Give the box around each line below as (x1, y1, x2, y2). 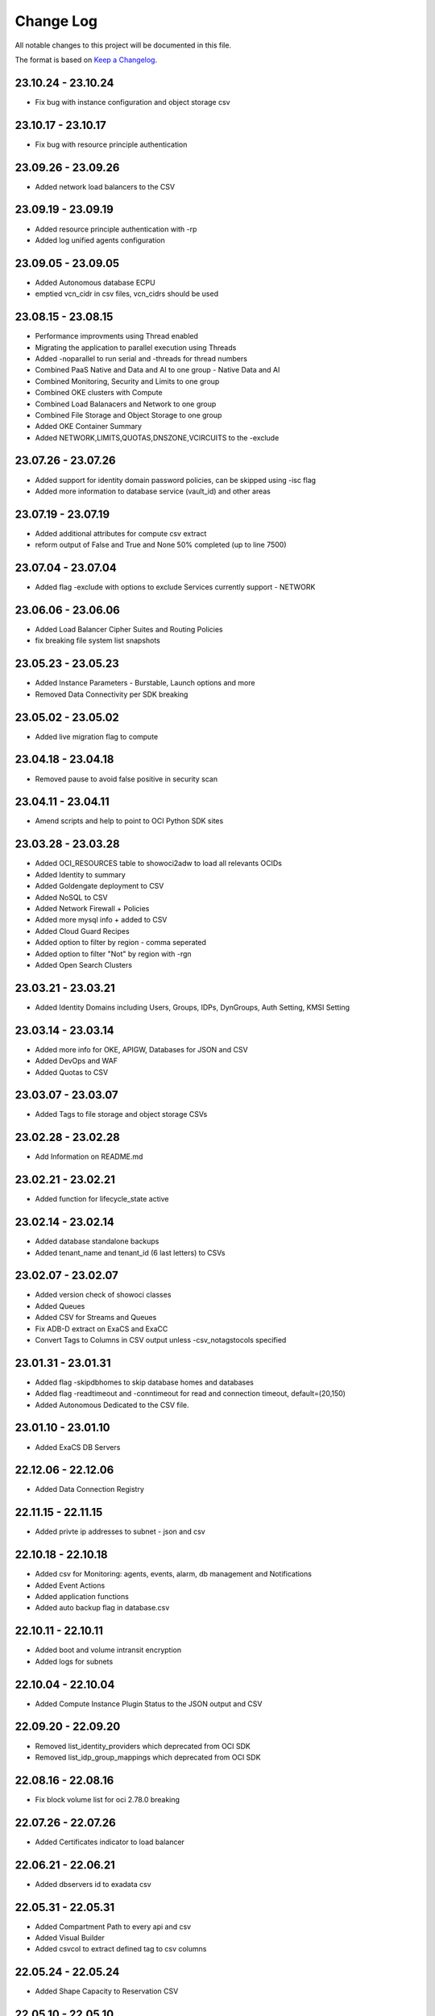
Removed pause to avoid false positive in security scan (35, 774, 217, 784)
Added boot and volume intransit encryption (35, 1645, 181, 1655)
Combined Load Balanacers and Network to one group (35, 399, 217, 409)
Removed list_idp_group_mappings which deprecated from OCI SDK (35, 1752, 261, 1762)
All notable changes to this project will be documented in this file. (14, 40, 232, 50)
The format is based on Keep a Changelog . (14, 55, 157, 65)
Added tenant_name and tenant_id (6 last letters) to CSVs (35, 1248, 226, 1257)
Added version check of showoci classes (35, 1290, 172, 1300)
